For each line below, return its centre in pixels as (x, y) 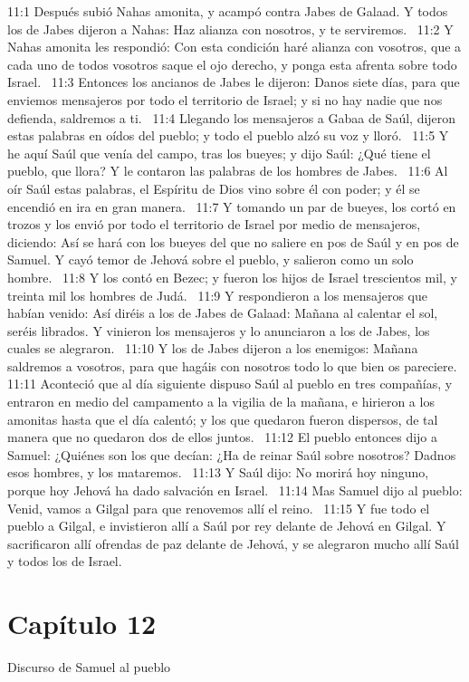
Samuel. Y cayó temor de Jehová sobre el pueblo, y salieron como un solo (211, 259)
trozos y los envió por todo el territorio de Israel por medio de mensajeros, (214, 224)
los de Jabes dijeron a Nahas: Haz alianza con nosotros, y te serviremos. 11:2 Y (230, 29)
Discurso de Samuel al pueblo (89, 667)
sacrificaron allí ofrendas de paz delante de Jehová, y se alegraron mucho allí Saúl (233, 543)
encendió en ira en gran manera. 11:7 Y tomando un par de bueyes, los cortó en (232, 206)
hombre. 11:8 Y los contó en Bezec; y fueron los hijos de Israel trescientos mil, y (232, 277)
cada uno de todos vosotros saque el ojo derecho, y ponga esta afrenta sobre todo (232, 64)
